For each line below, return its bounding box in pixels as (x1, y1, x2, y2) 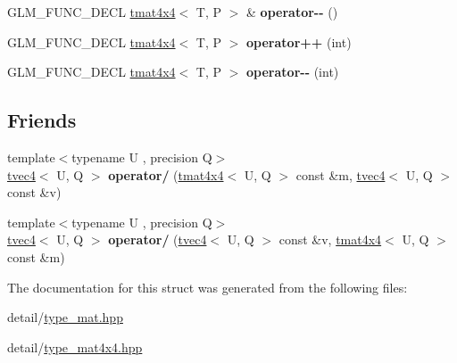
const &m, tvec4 (295, 165, 386, 184)
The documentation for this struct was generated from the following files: (7, 277, 408, 296)
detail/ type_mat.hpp (7, 308, 123, 326)
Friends (7, 106, 77, 134)
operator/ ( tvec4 (108, 230, 207, 249)
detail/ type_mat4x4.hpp (7, 337, 143, 356)
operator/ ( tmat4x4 (108, 165, 224, 184)
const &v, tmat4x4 (278, 230, 382, 249)
